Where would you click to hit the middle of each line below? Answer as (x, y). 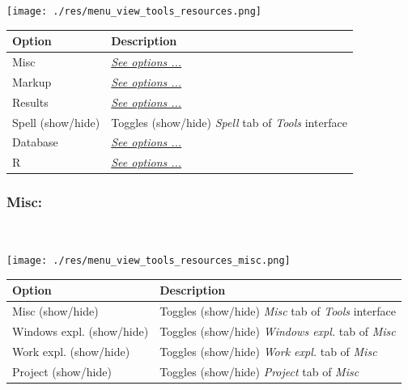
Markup (32, 81)
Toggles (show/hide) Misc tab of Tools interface (278, 311)
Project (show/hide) (62, 371)
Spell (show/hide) (56, 122)
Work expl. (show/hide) (71, 351)
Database (35, 142)
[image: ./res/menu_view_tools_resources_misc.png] (149, 261)
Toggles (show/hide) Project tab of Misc (259, 371)
